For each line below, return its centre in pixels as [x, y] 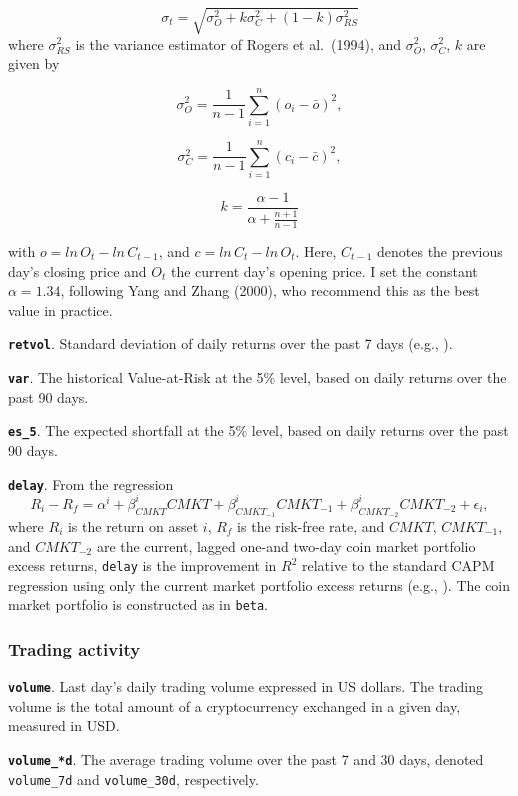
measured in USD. [64, 725]
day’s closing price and [77, 270]
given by [34, 63]
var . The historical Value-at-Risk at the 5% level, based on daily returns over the [257, 377]
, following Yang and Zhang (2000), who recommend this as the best [270, 290]
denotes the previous [440, 251]
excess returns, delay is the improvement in [142, 565]
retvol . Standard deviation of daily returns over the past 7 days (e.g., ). [230, 343]
